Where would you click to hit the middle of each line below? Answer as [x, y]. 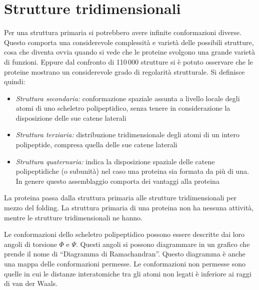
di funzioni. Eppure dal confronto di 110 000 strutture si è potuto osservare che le [128, 61]
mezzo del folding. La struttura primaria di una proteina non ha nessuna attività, [129, 208]
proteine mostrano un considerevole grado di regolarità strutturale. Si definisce [124, 71]
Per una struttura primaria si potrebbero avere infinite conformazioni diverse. [123, 32]
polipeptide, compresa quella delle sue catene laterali [96, 144]
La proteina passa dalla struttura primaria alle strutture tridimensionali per [120, 198]
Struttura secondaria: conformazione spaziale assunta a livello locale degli [128, 98]
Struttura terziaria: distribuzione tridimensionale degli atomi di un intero [128, 134]
